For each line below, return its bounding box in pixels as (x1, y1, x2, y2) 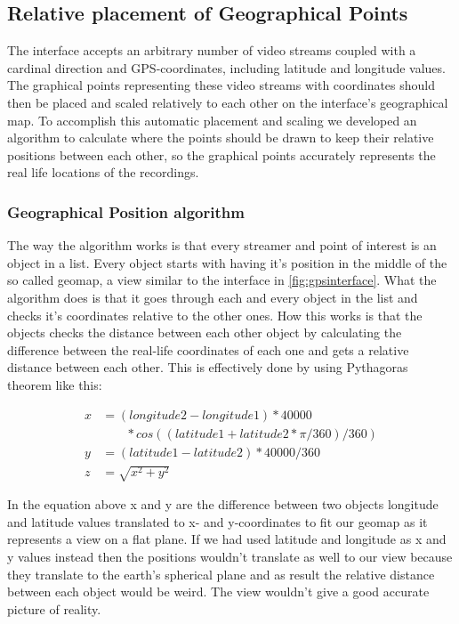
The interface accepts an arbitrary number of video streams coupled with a (7, 41, 416, 60)
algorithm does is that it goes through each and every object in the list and (7, 288, 418, 306)
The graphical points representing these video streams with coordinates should (7, 76, 436, 94)
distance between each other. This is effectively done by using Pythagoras (7, 358, 408, 377)
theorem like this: (7, 375, 102, 393)
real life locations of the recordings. (7, 163, 199, 182)
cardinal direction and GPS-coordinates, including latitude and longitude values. (7, 58, 446, 77)
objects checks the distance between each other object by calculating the (7, 323, 402, 342)
